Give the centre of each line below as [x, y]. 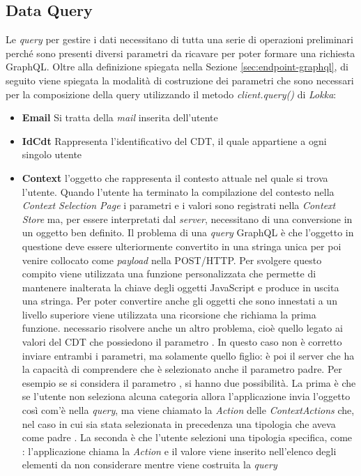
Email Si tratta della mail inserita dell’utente [120, 117]
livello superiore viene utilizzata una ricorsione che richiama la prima [169, 314]
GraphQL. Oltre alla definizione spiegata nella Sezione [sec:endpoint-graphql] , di [177, 67]
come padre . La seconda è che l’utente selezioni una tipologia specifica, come [187, 437]
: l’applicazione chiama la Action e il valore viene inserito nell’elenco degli [179, 451]
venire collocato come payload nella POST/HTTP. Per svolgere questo [172, 260]
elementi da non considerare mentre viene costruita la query [149, 465]
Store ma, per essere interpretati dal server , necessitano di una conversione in [187, 218]
